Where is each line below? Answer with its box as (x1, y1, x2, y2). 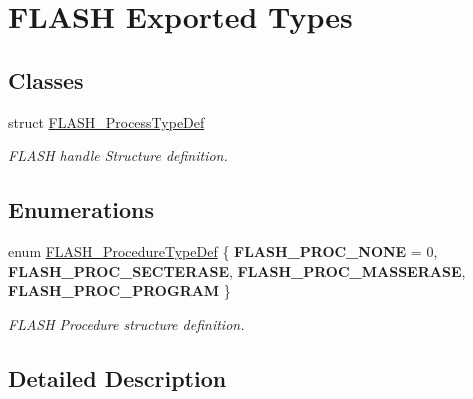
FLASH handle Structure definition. (8, 145, 228, 166)
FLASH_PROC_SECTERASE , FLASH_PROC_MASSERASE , (8, 260, 466, 281)
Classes (8, 64, 84, 95)
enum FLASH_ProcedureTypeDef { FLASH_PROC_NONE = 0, (8, 240, 438, 261)
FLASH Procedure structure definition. (8, 313, 245, 334)
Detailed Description (8, 362, 227, 393)
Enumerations (8, 194, 155, 225)
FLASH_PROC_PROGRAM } (8, 280, 231, 301)
